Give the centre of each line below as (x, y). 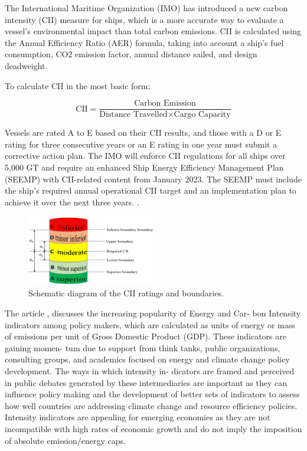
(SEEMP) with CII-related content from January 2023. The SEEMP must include (153, 179)
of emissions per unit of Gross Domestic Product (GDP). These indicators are (146, 336)
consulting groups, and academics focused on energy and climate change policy (147, 359)
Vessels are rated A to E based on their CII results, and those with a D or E (143, 133)
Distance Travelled (133, 115)
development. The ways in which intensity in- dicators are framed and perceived (150, 370)
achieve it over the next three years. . (72, 202)
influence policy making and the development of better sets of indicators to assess (152, 394)
